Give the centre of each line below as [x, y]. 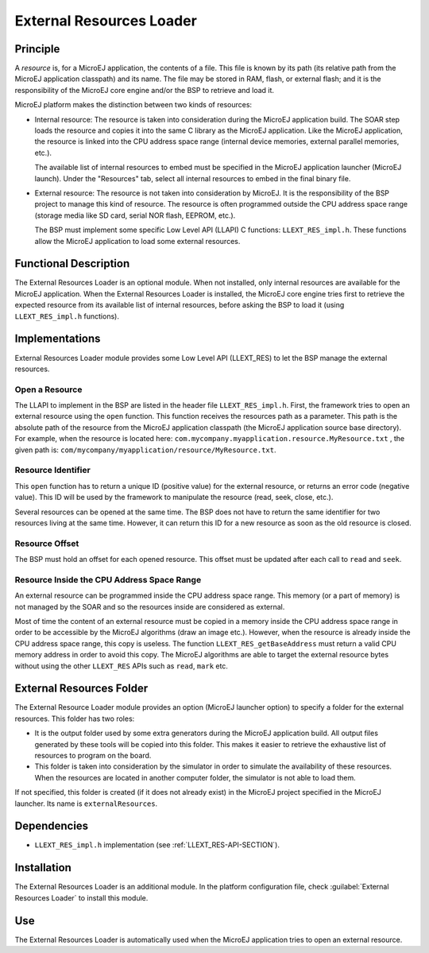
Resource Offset [47, 543]
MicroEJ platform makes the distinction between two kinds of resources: [133, 105]
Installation [43, 868]
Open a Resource [48, 389]
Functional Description [72, 263]
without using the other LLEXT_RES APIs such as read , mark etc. [121, 666]
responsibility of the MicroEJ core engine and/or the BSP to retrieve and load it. [144, 90]
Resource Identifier [52, 471]
